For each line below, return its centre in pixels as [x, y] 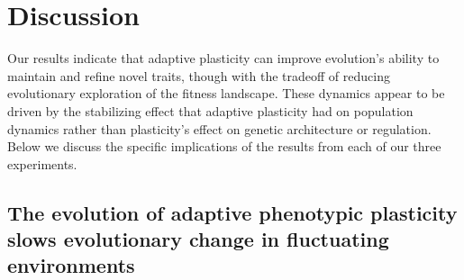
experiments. [42, 163]
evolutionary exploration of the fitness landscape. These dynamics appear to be [226, 93]
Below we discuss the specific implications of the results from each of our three [224, 146]
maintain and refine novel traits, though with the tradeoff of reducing [199, 75]
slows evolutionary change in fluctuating [198, 239]
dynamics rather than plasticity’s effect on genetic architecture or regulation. [219, 128]
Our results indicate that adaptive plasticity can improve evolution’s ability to [223, 58]
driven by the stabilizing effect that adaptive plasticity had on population [210, 110]
